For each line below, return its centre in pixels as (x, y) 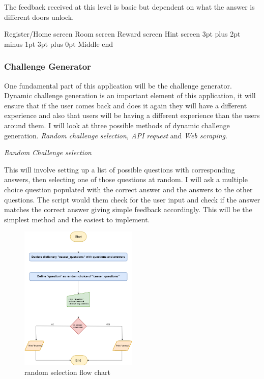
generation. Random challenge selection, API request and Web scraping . (116, 135)
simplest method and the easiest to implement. (77, 219)
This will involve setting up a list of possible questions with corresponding (120, 169)
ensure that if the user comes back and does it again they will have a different (126, 105)
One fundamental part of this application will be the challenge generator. (118, 85)
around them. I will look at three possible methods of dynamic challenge (117, 125)
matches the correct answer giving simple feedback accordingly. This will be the (128, 209)
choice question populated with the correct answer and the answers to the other (128, 189)
